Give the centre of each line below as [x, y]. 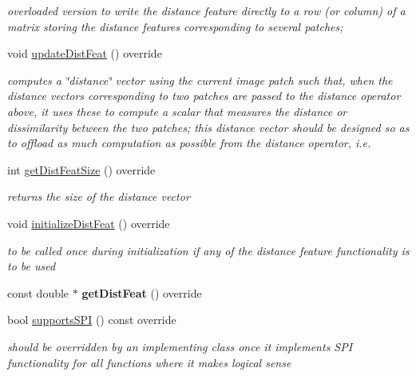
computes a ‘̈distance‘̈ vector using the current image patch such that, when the [200, 80]
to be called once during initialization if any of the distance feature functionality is [208, 250]
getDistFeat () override [142, 292]
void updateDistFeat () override [85, 53]
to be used [32, 266]
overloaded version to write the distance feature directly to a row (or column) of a [206, 10]
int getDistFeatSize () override [81, 169]
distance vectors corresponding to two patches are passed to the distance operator [204, 96]
